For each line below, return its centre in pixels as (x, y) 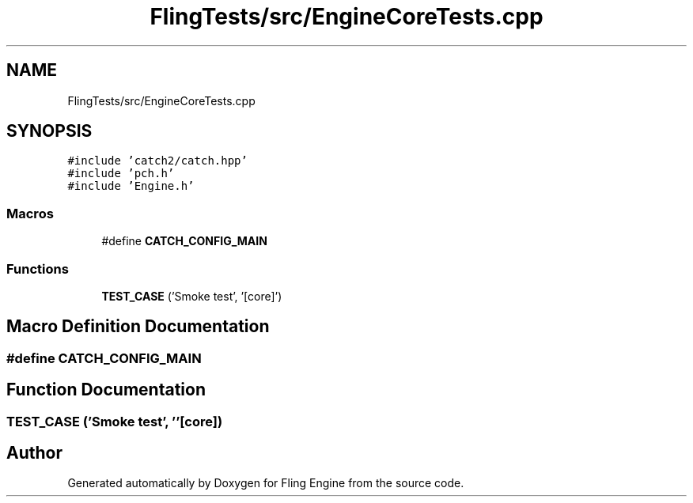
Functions (38, 269)
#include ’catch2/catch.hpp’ (157, 161)
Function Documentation (106, 390)
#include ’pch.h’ (121, 174)
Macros (30, 213)
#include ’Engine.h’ (131, 186)
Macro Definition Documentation (138, 327)
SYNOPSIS (49, 131)
